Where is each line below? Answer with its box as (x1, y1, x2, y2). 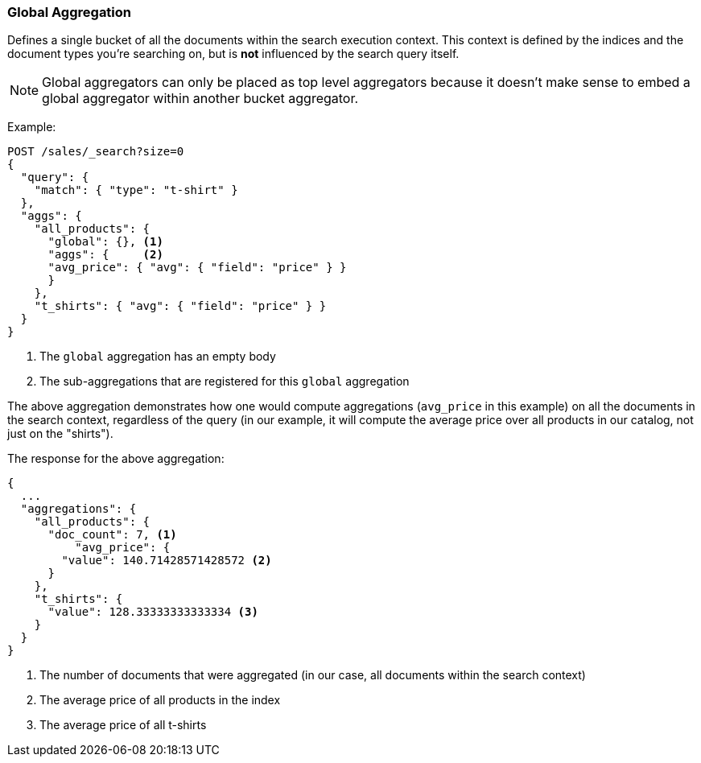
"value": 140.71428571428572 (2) (61, 554, 272, 567)
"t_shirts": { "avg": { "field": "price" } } (34, 299, 327, 313)
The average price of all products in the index (39, 693, 281, 707)
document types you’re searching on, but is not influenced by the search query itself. (7, 47, 460, 61)
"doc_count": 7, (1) (47, 528, 177, 542)
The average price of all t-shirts (39, 718, 207, 732)
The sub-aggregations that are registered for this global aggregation (39, 374, 410, 389)
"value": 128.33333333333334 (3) (47, 605, 258, 619)
